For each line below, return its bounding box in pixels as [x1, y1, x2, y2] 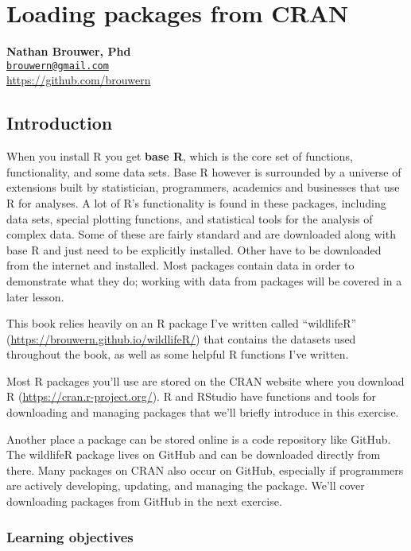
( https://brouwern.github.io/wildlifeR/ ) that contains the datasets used [6, 330, 356, 347]
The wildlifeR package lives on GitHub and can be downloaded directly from [6, 446, 381, 463]
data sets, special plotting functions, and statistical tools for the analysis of [6, 210, 373, 227]
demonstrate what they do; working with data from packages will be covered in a [6, 272, 402, 289]
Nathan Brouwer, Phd [6, 43, 131, 60]
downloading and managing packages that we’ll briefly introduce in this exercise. [6, 404, 399, 421]
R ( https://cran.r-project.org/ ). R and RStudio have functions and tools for [6, 388, 377, 405]
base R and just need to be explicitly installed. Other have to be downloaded [6, 241, 382, 258]
